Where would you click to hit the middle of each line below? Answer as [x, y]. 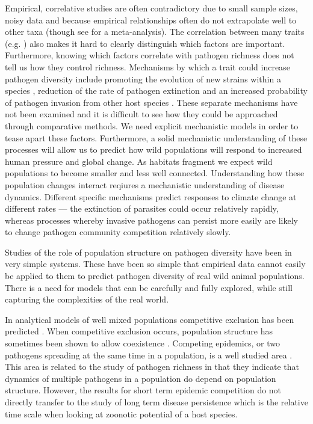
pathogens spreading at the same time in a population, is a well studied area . [149, 355]
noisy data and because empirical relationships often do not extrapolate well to [151, 20]
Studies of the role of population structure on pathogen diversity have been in [148, 252]
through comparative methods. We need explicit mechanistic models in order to [152, 125]
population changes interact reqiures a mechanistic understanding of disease [145, 184]
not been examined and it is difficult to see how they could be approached [141, 114]
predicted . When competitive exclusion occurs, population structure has [139, 331]
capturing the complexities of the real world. [87, 299]
